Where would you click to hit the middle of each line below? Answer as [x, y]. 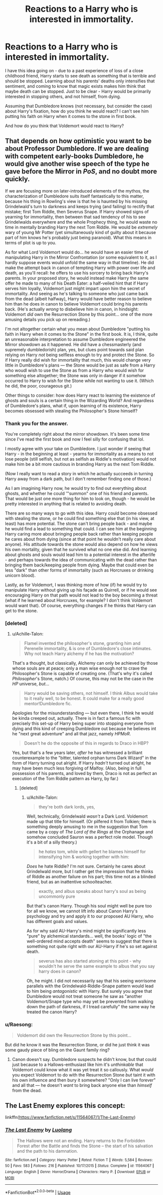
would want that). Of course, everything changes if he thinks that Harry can [81, 606]
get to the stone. [21, 611]
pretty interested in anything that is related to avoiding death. [66, 504]
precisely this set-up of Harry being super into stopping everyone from [83, 723]
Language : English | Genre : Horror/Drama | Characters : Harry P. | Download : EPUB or [78, 1172]
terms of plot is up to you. [31, 243]
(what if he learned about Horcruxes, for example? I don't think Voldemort [79, 600]
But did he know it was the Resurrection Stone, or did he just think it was [77, 1044]
